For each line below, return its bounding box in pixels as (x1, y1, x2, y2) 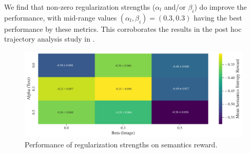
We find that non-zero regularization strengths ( (4, 2, 156, 12)
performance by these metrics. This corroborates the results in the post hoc (4, 23, 242, 34)
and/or (164, 2, 186, 12)
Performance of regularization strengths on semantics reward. (25, 139, 218, 150)
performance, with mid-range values (4, 12, 117, 23)
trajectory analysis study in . (4, 33, 95, 44)
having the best (194, 12, 242, 23)
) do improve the (194, 2, 247, 12)
